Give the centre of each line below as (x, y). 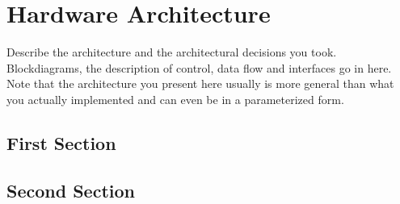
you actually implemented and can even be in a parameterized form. (175, 99)
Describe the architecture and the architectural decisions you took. (172, 52)
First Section (61, 142)
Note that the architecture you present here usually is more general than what (200, 83)
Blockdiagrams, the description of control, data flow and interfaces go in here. (199, 67)
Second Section (71, 190)
